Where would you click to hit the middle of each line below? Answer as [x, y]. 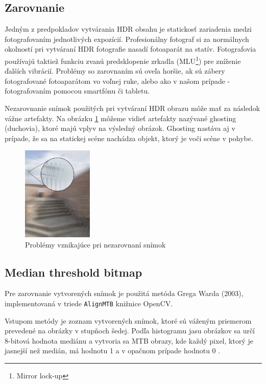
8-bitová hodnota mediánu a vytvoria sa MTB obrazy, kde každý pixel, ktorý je [129, 340]
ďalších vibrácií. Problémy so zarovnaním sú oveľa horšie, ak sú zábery [115, 71]
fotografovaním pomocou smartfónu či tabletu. [77, 91]
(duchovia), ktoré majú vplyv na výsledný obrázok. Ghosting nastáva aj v [120, 128]
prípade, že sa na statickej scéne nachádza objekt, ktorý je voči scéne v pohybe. [129, 138]
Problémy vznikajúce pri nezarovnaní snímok [95, 244]
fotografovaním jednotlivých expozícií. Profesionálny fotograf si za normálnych [127, 39]
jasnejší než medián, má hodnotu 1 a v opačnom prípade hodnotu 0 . [113, 351]
